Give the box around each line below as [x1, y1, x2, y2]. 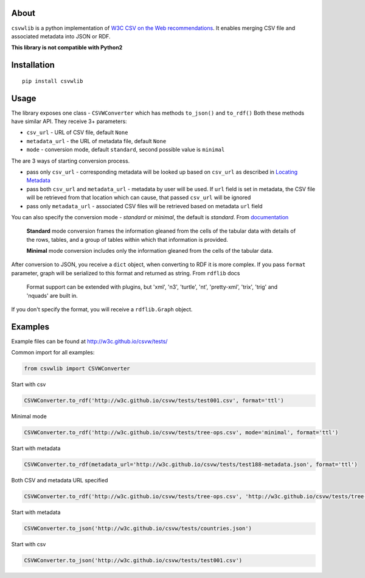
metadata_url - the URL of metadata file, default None [26, 137, 167, 144]
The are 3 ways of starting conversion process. [11, 157, 130, 164]
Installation [11, 60, 55, 70]
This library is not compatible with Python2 [11, 44, 123, 51]
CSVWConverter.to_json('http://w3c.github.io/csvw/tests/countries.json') [24, 525, 252, 532]
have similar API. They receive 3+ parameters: [11, 118, 127, 125]
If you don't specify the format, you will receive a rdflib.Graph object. [11, 306, 193, 313]
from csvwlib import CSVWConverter [24, 365, 130, 372]
